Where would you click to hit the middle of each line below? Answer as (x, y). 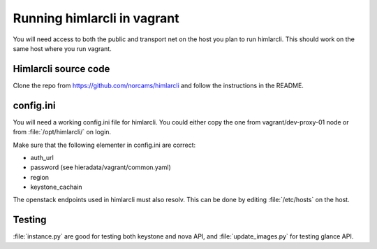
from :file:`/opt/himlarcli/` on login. (62, 132)
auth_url (42, 157)
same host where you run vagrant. (62, 48)
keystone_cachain (56, 187)
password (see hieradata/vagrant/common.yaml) (101, 167)
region (39, 177)
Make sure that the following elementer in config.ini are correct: (104, 145)
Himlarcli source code (61, 69)
